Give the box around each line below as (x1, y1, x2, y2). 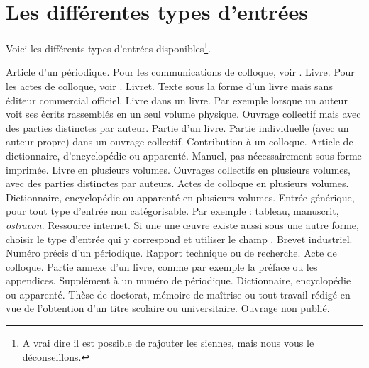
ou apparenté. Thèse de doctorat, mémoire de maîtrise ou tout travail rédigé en (6, 286, 351, 301)
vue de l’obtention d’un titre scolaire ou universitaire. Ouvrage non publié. (6, 301, 330, 316)
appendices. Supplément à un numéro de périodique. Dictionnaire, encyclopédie (6, 273, 351, 288)
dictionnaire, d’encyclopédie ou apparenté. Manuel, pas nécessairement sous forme (6, 147, 362, 162)
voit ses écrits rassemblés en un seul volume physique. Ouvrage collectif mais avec (6, 106, 361, 121)
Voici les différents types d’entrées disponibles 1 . (6, 39, 211, 55)
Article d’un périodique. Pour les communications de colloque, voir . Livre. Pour (6, 65, 355, 79)
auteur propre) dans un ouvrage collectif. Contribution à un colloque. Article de (6, 134, 353, 149)
